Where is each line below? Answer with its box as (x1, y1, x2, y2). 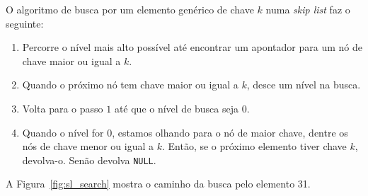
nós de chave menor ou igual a (22, 139, 154, 154)
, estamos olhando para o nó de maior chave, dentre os (112, 125, 348, 139)
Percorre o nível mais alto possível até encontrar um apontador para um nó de (22, 40, 362, 54)
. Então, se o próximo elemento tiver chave (161, 139, 347, 154)
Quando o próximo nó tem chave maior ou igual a (22, 77, 238, 92)
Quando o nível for (22, 125, 104, 139)
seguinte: (6, 16, 44, 30)
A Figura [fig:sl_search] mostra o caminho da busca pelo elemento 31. (6, 176, 311, 191)
